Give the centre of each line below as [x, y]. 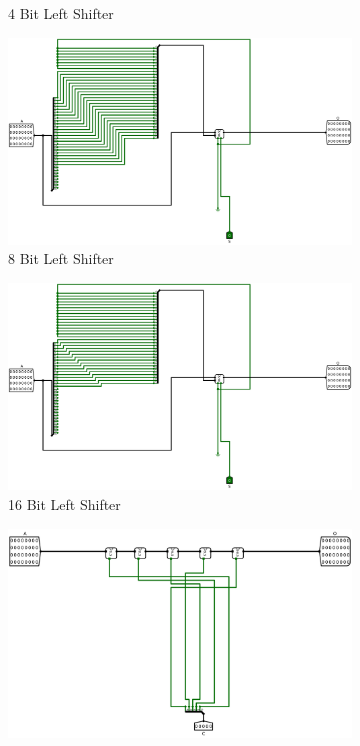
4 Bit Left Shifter [61, 13]
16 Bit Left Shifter [64, 503]
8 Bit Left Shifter [61, 258]
